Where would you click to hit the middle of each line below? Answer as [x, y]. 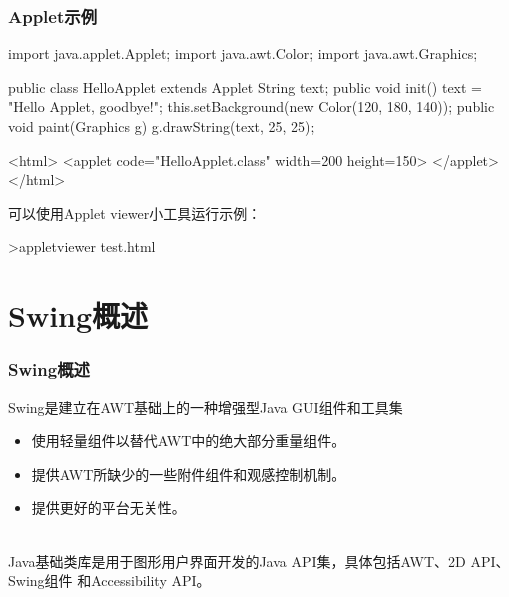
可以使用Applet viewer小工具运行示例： [135, 212]
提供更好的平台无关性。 [108, 507]
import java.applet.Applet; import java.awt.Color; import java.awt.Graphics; [243, 53]
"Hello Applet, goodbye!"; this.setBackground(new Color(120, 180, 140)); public [251, 106]
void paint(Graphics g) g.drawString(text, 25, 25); [161, 126]
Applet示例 [52, 15]
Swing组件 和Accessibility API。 [109, 580]
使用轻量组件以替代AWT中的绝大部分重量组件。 [188, 440]
